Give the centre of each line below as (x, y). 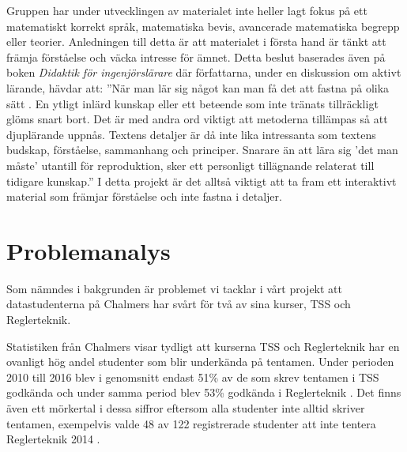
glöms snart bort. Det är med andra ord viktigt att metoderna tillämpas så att (197, 119)
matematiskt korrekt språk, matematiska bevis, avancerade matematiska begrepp (203, 26)
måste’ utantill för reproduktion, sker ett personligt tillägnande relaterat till (190, 165)
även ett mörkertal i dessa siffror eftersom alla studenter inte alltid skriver (186, 408)
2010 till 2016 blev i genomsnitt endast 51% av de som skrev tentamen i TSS (193, 377)
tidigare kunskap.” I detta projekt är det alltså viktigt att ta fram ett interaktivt (202, 181)
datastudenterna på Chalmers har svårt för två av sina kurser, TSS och (179, 304)
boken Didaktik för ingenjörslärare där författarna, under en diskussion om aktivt (204, 72)
